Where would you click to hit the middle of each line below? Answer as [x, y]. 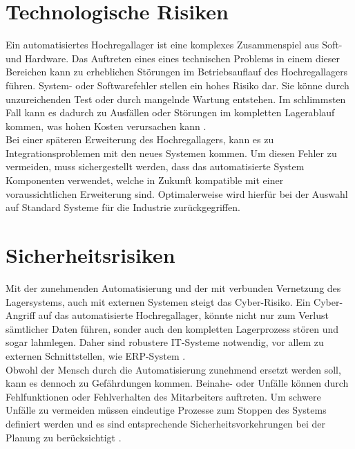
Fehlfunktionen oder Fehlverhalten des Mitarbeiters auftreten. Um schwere [163, 396]
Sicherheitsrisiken [90, 255]
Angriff [20, 315]
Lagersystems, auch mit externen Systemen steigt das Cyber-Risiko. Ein [158, 301]
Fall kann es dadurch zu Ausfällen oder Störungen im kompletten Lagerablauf [170, 112]
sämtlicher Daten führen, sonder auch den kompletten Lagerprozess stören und [172, 328]
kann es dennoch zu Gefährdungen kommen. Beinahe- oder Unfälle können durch [177, 383]
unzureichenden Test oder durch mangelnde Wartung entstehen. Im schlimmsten [176, 99]
